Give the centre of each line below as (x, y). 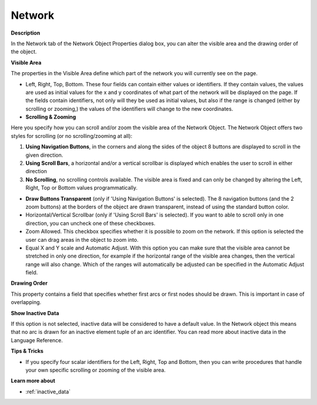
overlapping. (26, 302)
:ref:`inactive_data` (48, 392)
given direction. (44, 155)
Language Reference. (37, 340)
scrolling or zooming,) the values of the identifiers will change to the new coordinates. (129, 109)
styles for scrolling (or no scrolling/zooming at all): (72, 136)
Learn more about (33, 381)
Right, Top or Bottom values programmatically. (82, 188)
